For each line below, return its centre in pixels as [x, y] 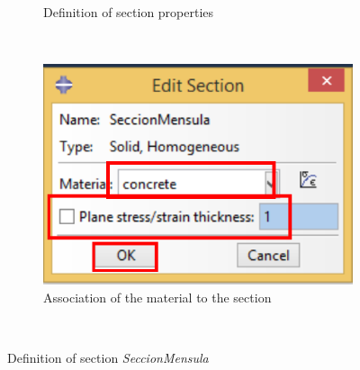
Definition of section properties [129, 12]
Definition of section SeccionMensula [108, 358]
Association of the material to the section [157, 297]
